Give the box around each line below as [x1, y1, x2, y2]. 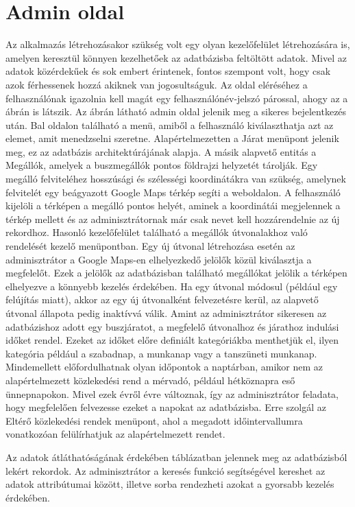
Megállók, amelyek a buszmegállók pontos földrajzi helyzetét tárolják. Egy [5, 158, 318, 172]
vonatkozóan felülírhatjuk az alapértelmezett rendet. [5, 427, 225, 441]
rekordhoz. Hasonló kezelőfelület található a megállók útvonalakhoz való [5, 225, 308, 239]
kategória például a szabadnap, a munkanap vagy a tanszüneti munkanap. [5, 346, 317, 360]
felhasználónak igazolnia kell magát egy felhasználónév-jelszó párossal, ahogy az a [5, 91, 348, 105]
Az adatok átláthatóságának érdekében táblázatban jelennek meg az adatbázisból [5, 449, 347, 464]
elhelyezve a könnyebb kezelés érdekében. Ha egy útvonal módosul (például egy [5, 279, 338, 293]
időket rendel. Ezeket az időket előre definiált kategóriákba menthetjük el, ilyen [5, 333, 339, 347]
